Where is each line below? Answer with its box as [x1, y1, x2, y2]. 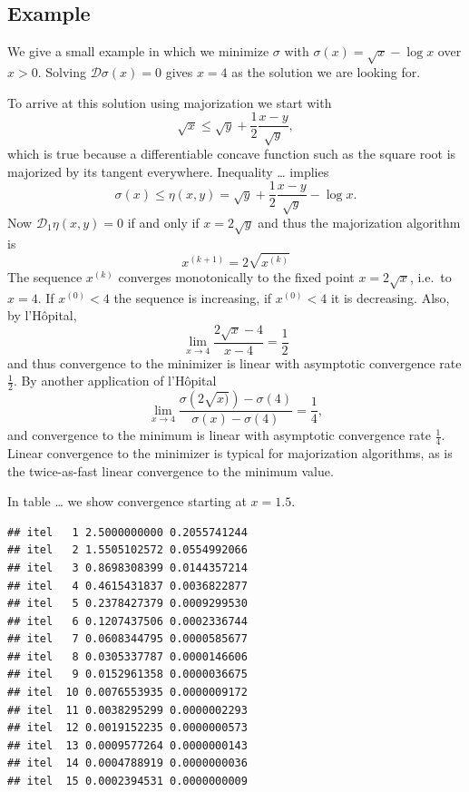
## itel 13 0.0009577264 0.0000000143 [7, 738, 248, 752]
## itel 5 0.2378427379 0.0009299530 [7, 597, 248, 611]
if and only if [127, 213, 200, 231]
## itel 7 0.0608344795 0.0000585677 [7, 632, 248, 646]
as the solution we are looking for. [231, 62, 421, 81]
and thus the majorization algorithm [258, 213, 461, 231]
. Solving [37, 62, 86, 81]
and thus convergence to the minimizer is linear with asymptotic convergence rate [7, 353, 462, 372]
